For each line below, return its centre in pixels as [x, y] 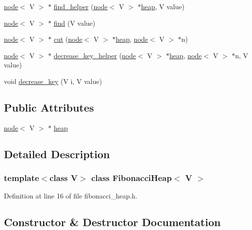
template [22, 178]
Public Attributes [49, 107]
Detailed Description [57, 154]
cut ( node [68, 39]
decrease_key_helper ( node [95, 55]
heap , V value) [163, 6]
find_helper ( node [81, 6]
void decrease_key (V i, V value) [53, 81]
